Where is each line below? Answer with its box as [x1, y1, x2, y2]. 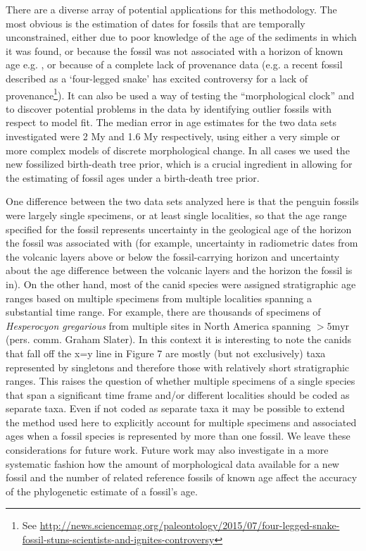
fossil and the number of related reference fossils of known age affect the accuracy [6, 470, 358, 485]
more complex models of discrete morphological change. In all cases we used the [6, 142, 350, 157]
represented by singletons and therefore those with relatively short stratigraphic [6, 359, 350, 374]
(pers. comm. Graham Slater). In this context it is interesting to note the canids [6, 332, 352, 347]
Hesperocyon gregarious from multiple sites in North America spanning [6, 318, 311, 333]
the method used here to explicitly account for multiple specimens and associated [6, 414, 357, 429]
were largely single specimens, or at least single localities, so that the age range [6, 207, 347, 222]
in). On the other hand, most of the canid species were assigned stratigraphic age [6, 276, 356, 291]
